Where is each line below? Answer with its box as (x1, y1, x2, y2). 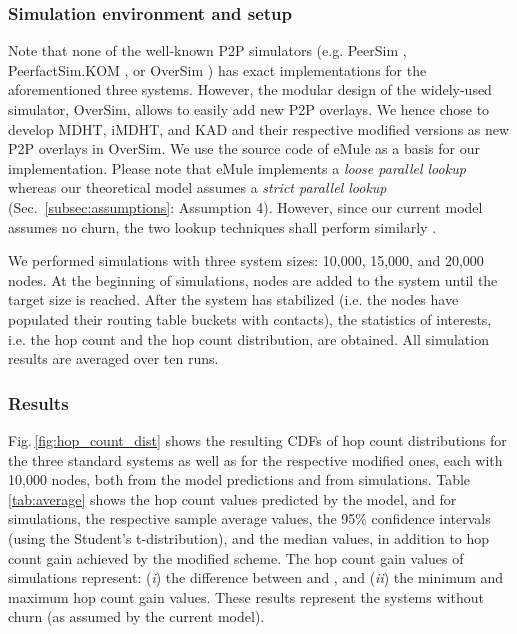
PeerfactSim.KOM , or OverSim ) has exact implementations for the (8, 59, 427, 80)
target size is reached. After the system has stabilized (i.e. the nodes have (8, 289, 459, 310)
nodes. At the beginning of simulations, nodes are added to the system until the (8, 269, 498, 290)
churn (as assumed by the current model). (8, 606, 265, 627)
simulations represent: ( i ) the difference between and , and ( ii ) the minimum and (8, 567, 504, 588)
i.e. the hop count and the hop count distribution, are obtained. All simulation (8, 328, 489, 349)
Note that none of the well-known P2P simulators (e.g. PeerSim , (8, 40, 407, 61)
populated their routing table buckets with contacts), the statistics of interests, (8, 308, 492, 329)
